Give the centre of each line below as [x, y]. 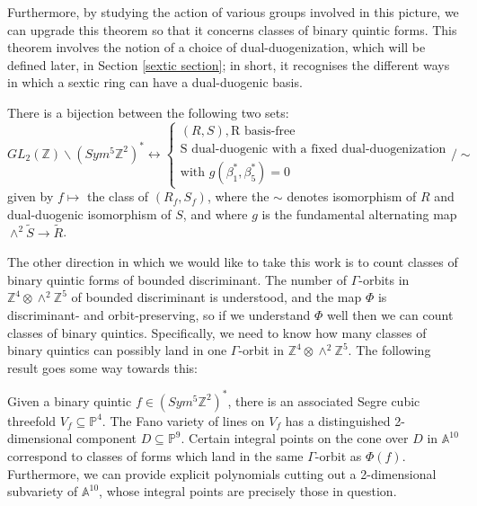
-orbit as [338, 456]
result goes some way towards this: [102, 367]
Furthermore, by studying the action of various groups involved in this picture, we [233, 12]
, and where [215, 213]
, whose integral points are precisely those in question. [248, 491]
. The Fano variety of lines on [183, 420]
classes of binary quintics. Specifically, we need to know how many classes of [217, 332]
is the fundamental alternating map [359, 213]
